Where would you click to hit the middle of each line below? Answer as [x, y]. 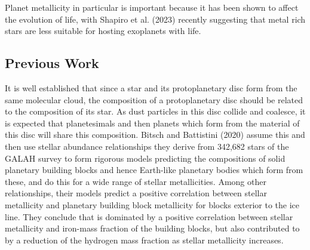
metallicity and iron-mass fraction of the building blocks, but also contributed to [152, 228]
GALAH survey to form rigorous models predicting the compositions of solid [145, 158]
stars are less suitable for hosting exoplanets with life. [103, 31]
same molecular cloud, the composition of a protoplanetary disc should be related [154, 99]
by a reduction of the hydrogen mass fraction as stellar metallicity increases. [144, 240]
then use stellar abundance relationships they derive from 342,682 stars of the [147, 146]
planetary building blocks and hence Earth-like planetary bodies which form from [154, 170]
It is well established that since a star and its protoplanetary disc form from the [151, 87]
